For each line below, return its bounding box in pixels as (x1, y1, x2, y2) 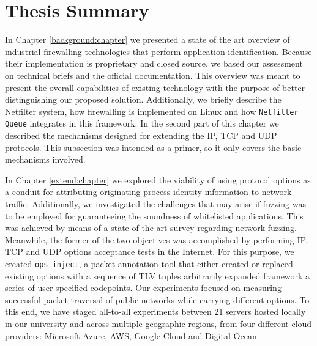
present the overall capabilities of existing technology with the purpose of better (5, 81, 305, 94)
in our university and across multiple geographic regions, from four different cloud (5, 317, 312, 329)
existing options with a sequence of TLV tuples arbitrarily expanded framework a (5, 269, 310, 282)
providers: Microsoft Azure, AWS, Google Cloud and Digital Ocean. (5, 329, 259, 342)
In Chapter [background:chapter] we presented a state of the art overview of (5, 33, 290, 46)
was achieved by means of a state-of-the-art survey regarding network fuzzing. (5, 221, 297, 234)
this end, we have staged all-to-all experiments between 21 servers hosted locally (5, 305, 306, 318)
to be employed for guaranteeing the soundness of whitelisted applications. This (5, 209, 304, 222)
